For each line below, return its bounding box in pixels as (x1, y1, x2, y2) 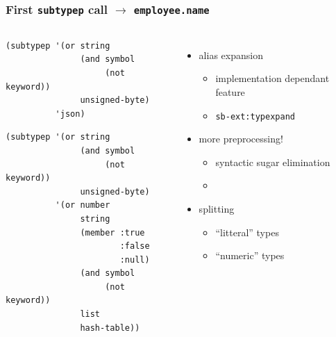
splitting (199, 202, 235, 215)
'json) (55, 108, 85, 119)
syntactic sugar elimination (215, 154, 330, 169)
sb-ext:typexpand (215, 111, 295, 122)
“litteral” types (215, 224, 279, 239)
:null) (119, 254, 150, 265)
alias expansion (199, 47, 263, 62)
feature (215, 84, 245, 99)
